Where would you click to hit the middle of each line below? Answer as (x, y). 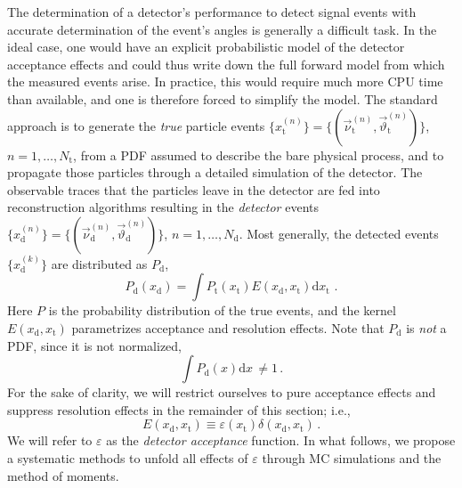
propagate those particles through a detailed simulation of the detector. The (215, 172)
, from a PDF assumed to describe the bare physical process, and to (259, 155)
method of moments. (63, 475)
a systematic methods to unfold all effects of (128, 457)
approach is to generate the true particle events (136, 125)
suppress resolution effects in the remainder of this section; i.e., (179, 409)
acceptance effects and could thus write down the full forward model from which (226, 64)
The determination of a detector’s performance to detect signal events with (212, 12)
